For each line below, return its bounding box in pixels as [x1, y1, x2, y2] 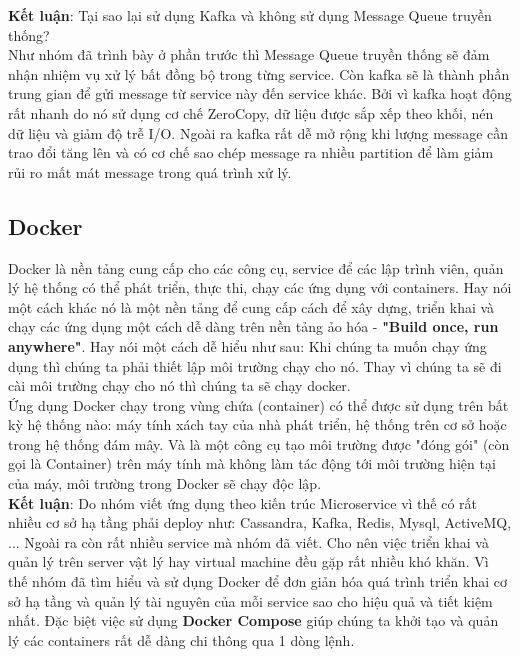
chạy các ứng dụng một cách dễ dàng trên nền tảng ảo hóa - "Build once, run [8, 316, 499, 337]
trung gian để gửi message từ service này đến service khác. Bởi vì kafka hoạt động [8, 83, 512, 104]
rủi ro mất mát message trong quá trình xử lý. [8, 161, 292, 182]
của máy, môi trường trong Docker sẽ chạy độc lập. [8, 473, 322, 494]
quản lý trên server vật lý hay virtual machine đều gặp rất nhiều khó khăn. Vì [8, 551, 489, 572]
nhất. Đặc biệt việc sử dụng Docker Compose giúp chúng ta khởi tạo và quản [8, 610, 499, 631]
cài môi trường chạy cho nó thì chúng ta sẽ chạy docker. [8, 375, 351, 396]
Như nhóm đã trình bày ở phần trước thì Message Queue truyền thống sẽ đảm [8, 44, 490, 65]
